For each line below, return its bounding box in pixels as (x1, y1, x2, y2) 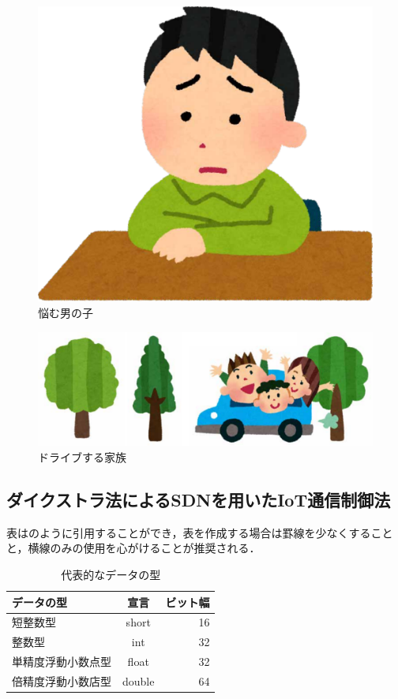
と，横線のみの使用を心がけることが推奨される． (6, 540, 261, 556)
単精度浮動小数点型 (12, 653, 111, 670)
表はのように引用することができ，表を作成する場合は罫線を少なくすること (6, 524, 393, 540)
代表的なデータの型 (61, 566, 161, 582)
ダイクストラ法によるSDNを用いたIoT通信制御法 (6, 488, 391, 511)
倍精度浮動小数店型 (12, 672, 111, 689)
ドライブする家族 (38, 449, 126, 465)
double (122, 672, 155, 689)
